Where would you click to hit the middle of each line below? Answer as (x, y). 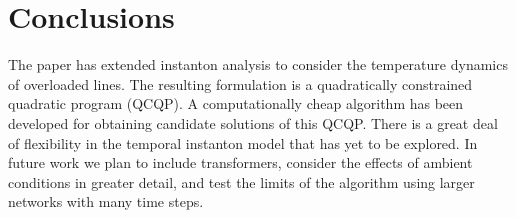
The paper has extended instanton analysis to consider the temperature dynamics (258, 64)
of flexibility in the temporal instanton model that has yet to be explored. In (243, 142)
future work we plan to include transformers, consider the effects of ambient (240, 162)
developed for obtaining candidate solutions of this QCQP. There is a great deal (253, 122)
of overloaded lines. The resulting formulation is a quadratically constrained (240, 83)
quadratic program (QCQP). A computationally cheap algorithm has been (236, 103)
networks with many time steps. (106, 201)
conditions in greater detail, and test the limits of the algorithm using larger (241, 181)
